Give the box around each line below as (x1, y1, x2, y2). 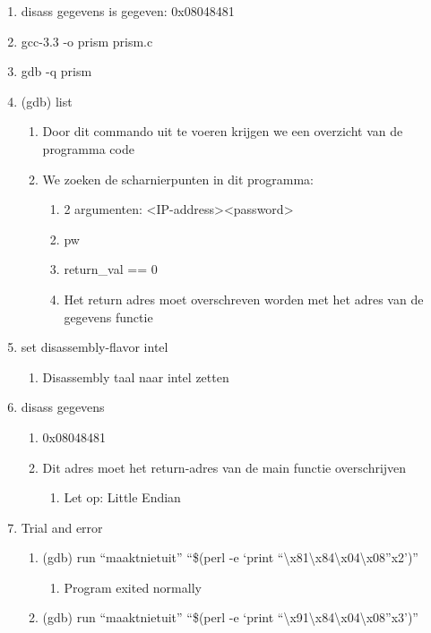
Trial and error (21, 518, 103, 536)
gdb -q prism (21, 62, 92, 81)
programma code (42, 139, 134, 158)
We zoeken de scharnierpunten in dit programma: (42, 169, 315, 188)
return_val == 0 (64, 260, 158, 278)
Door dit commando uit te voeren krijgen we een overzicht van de (42, 122, 403, 141)
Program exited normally (64, 577, 202, 596)
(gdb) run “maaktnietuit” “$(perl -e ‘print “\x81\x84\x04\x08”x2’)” (42, 548, 418, 567)
